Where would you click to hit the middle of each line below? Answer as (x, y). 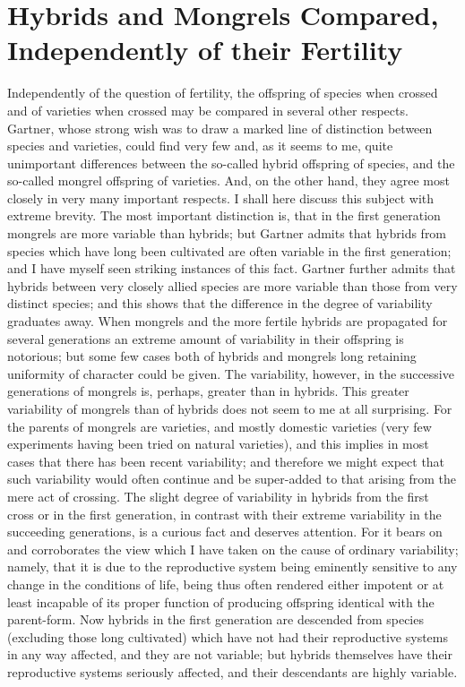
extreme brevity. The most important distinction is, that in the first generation (224, 215)
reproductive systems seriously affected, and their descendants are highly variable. (232, 671)
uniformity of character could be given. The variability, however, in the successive (231, 373)
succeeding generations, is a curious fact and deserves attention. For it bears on (225, 532)
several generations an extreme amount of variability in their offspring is (206, 338)
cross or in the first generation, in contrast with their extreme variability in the (224, 514)
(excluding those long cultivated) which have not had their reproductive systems (228, 636)
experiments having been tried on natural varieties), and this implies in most (218, 444)
